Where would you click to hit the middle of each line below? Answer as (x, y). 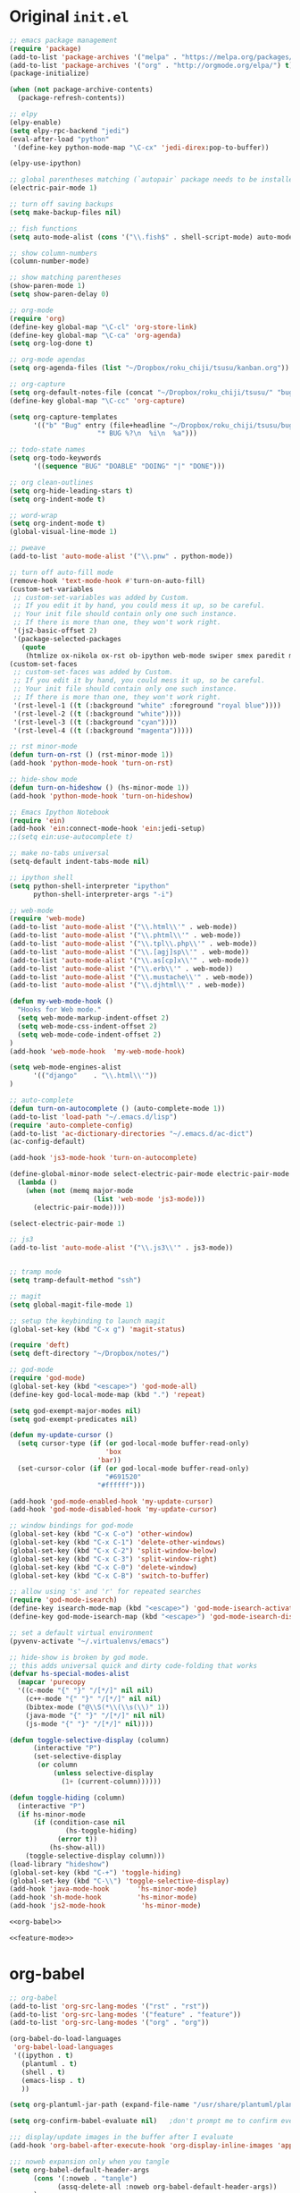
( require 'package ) (46, 48)
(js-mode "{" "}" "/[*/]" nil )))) (89, 1723)
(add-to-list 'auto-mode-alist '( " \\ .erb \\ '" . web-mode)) (121, 969)
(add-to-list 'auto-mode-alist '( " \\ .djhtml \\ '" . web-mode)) (127, 986)
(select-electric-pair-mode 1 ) (67, 1224)
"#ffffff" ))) (121, 1485)
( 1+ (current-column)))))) (112, 1782)
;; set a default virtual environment (81, 1633)
